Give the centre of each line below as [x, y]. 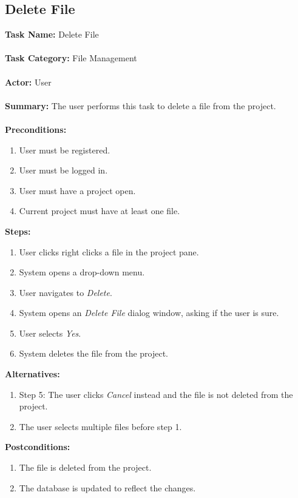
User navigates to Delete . [66, 292]
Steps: [18, 231]
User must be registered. [65, 150]
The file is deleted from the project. [85, 467]
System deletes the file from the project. [94, 353]
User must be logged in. [63, 170]
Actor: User [28, 82]
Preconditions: [36, 129]
